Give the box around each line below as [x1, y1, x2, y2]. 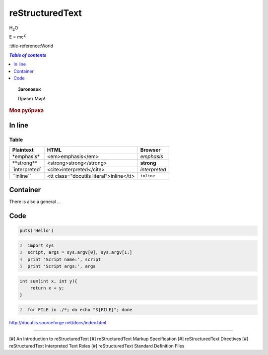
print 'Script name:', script [27, 256, 101, 262]
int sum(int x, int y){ [19, 278, 78, 284]
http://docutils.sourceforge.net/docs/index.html [9, 319, 107, 325]
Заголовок [18, 86, 41, 92]
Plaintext [12, 146, 34, 153]
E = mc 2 [9, 33, 26, 40]
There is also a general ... [9, 199, 61, 205]
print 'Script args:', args [27, 263, 96, 269]
